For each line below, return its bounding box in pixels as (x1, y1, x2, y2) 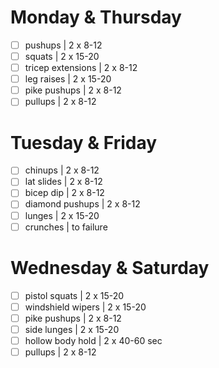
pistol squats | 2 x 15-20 (24, 289, 125, 301)
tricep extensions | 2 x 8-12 (24, 62, 138, 74)
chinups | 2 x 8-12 (24, 164, 100, 176)
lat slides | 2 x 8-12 (24, 176, 103, 188)
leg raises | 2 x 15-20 (24, 73, 112, 85)
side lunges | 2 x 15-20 (24, 323, 120, 335)
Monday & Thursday (10, 6, 182, 29)
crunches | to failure (24, 221, 108, 233)
